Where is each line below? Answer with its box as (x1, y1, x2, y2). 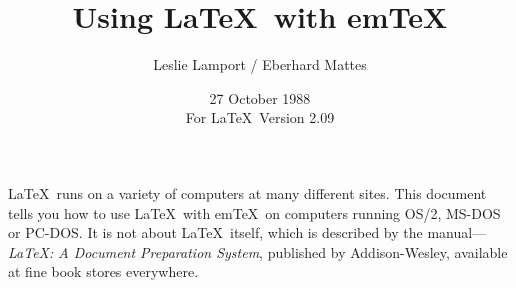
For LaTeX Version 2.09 (185, 107, 335, 128)
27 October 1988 (209, 87, 311, 108)
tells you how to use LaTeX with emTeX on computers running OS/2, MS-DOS (8, 202, 501, 223)
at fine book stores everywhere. (8, 261, 199, 282)
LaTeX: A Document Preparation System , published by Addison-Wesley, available (8, 241, 508, 262)
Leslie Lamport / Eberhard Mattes (153, 54, 367, 75)
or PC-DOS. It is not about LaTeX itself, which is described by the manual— (8, 222, 487, 243)
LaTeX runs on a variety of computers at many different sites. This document (8, 182, 487, 203)
